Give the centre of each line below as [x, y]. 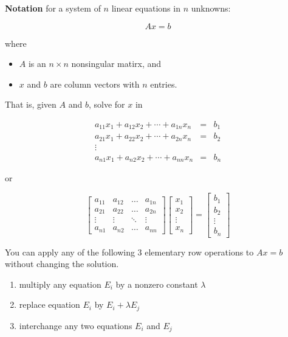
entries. [164, 84]
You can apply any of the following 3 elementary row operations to [129, 252]
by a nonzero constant [157, 284]
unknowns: [211, 8]
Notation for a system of [53, 8]
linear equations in [146, 8]
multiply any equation [60, 284]
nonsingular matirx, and [116, 64]
